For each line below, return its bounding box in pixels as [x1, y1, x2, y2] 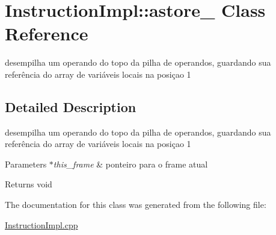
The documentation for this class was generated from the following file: [5, 198, 266, 211]
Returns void [5, 178, 52, 190]
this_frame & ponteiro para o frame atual [53, 157, 208, 170]
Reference [5, 21, 88, 46]
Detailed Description [5, 97, 136, 116]
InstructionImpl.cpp [5, 218, 78, 231]
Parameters [5, 157, 47, 170]
